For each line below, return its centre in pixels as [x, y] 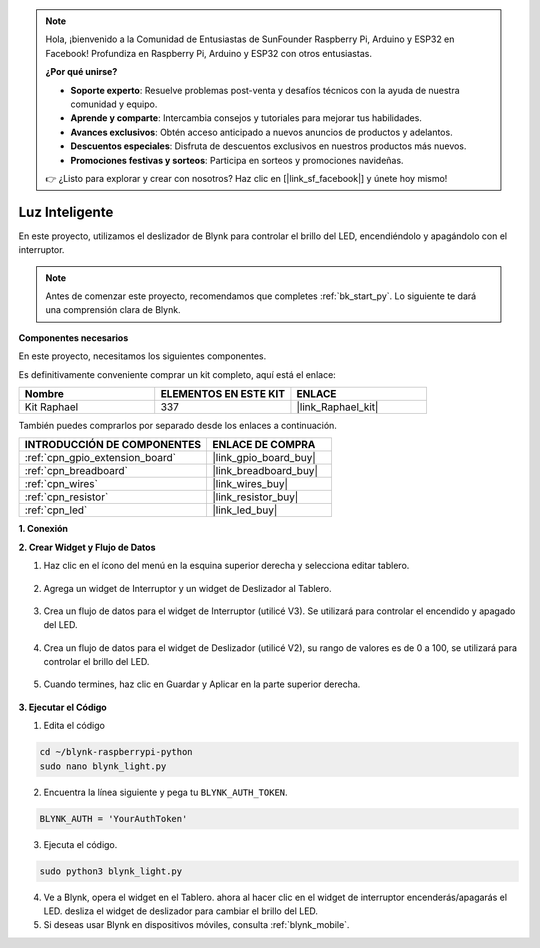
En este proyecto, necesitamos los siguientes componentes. [142, 356]
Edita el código [74, 726]
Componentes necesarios [73, 337]
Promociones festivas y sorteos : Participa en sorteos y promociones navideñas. [237, 160]
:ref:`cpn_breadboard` [76, 471]
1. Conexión [43, 529]
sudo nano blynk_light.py [103, 766]
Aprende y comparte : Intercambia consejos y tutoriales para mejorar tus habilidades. [246, 118]
